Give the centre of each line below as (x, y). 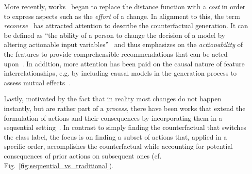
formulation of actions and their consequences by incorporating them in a (113, 118)
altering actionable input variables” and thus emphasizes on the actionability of (124, 44)
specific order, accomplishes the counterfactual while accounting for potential (118, 146)
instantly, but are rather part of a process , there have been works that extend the (125, 108)
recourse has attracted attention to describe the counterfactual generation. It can (126, 25)
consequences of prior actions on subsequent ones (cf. (83, 155)
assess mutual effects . (37, 82)
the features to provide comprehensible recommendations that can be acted (116, 54)
